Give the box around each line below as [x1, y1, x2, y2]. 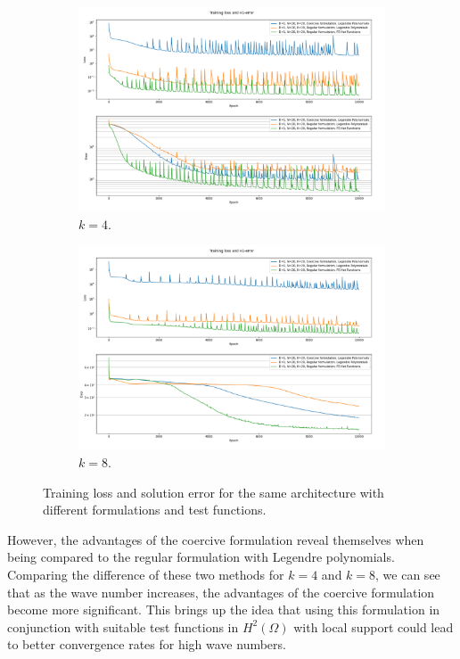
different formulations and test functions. [43, 500, 267, 519]
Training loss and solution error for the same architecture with [43, 482, 384, 501]
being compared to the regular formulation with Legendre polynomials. [7, 548, 395, 566]
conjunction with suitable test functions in [7, 617, 239, 636]
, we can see [375, 564, 440, 583]
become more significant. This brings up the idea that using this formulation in [7, 600, 440, 619]
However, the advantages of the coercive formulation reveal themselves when [7, 530, 424, 548]
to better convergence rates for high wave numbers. [7, 635, 286, 654]
